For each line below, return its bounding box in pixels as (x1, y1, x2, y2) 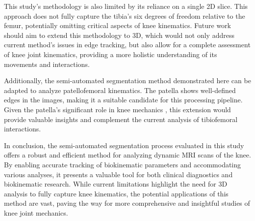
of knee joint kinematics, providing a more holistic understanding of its (4, 49, 217, 59)
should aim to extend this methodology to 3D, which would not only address (4, 30, 234, 40)
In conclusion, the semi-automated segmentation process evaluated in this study (4, 140, 244, 150)
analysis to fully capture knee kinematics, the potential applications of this (4, 188, 229, 198)
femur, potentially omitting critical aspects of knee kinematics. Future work (4, 20, 231, 31)
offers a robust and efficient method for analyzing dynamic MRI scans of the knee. (4, 150, 251, 160)
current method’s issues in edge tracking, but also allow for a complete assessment (4, 39, 251, 50)
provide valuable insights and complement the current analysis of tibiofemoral (4, 114, 238, 124)
